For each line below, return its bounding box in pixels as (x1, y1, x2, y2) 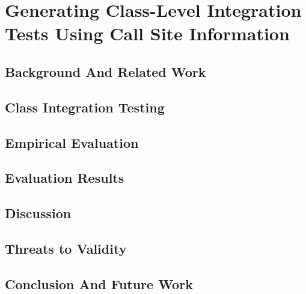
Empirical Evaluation (5, 133, 139, 152)
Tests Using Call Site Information (5, 21, 290, 46)
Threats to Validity (5, 239, 127, 257)
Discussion (5, 204, 72, 222)
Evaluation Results (5, 168, 124, 187)
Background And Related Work (5, 62, 206, 81)
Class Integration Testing (5, 97, 165, 116)
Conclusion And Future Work (5, 274, 193, 293)
